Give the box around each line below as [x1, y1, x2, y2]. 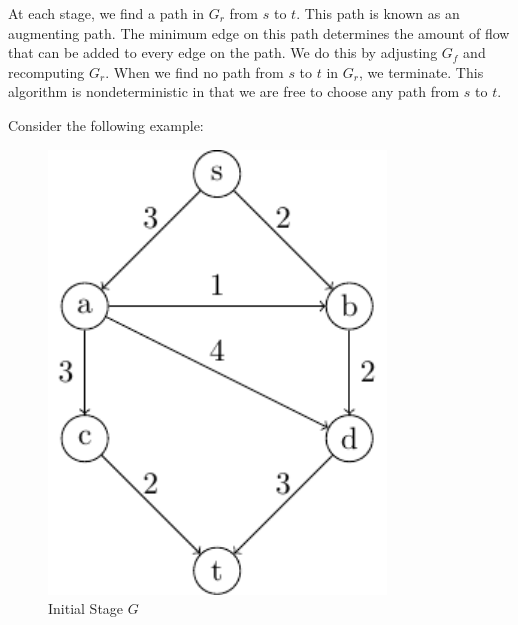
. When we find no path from [105, 61, 284, 82]
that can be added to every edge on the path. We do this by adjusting [8, 42, 438, 63]
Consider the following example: [8, 114, 204, 135]
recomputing [8, 61, 85, 82]
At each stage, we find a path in [8, 3, 205, 23]
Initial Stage [48, 598, 124, 619]
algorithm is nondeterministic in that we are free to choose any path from [8, 81, 460, 102]
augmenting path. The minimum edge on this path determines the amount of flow [8, 22, 510, 43]
